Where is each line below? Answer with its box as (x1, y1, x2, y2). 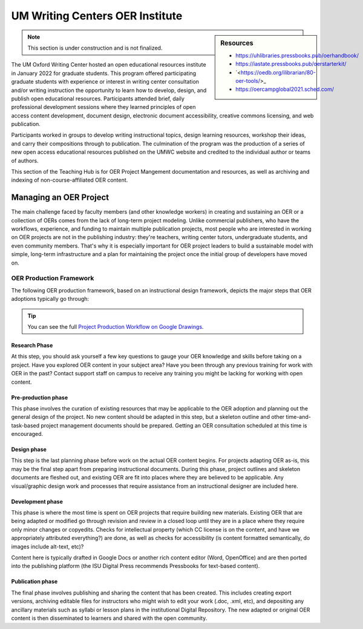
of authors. (11, 157, 39, 164)
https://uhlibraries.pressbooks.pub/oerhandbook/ (235, 51, 359, 59)
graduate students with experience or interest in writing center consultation (11, 78, 200, 85)
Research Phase (11, 341, 53, 349)
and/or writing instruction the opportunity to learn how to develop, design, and (11, 87, 207, 94)
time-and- (286, 413, 311, 421)
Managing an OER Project (11, 193, 110, 203)
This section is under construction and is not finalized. (27, 44, 163, 51)
